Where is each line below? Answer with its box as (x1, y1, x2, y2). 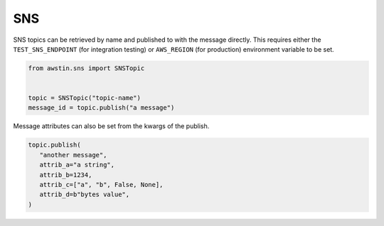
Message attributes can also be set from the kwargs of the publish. (13, 122, 210, 130)
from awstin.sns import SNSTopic (28, 64, 145, 72)
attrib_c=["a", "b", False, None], (39, 181, 164, 189)
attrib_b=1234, (39, 171, 92, 179)
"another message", (39, 151, 107, 159)
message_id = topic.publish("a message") (28, 103, 175, 112)
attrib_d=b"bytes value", (39, 191, 130, 198)
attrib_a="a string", (39, 161, 115, 169)
